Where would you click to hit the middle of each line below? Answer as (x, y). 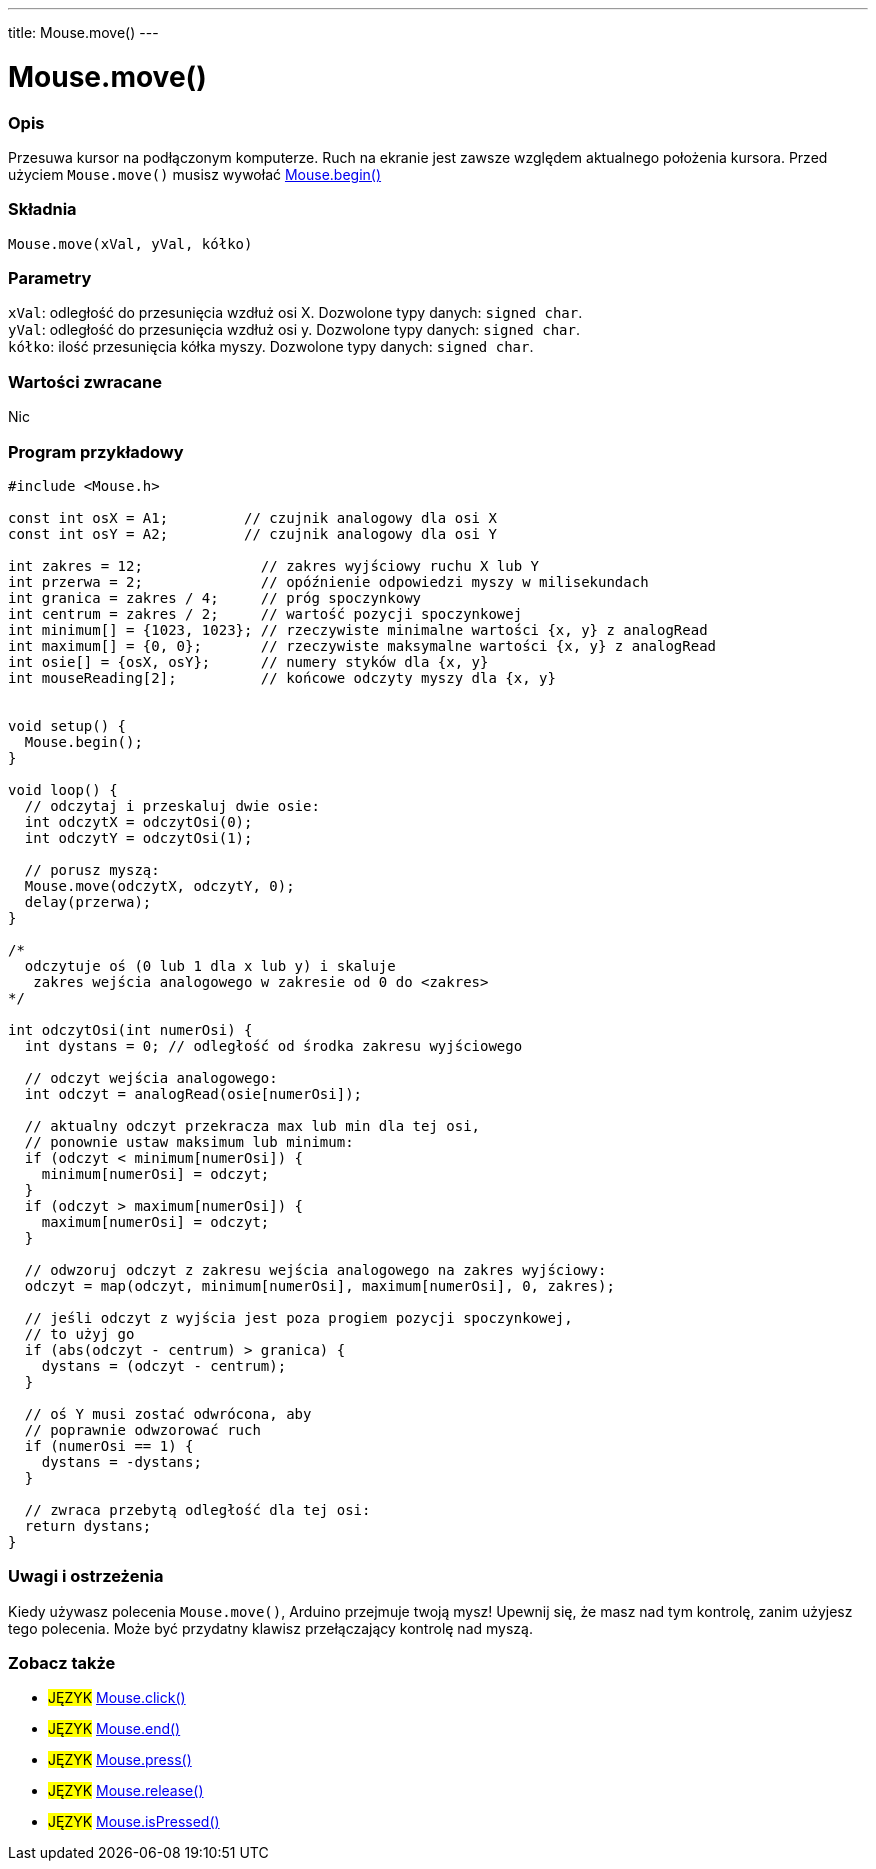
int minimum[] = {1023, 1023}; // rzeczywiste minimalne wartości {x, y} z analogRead (358, 629)
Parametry (50, 278)
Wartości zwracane (85, 381)
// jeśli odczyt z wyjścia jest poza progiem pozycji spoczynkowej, (298, 1317)
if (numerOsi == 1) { (109, 1445)
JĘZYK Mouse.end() (114, 1729)
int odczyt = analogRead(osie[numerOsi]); (193, 1093)
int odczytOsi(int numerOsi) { (130, 1029)
